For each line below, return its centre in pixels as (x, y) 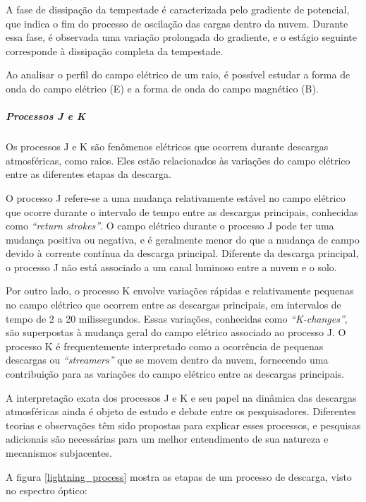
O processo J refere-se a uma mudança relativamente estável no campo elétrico (176, 197)
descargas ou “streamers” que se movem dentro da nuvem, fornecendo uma (167, 360)
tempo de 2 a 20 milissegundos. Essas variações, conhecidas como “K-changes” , (177, 318)
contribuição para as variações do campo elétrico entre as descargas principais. (175, 374)
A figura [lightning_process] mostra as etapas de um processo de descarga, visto (179, 476)
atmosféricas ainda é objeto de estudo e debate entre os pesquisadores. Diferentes (181, 411)
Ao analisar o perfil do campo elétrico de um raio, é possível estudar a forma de (178, 74)
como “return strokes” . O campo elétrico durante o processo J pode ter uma (170, 226)
